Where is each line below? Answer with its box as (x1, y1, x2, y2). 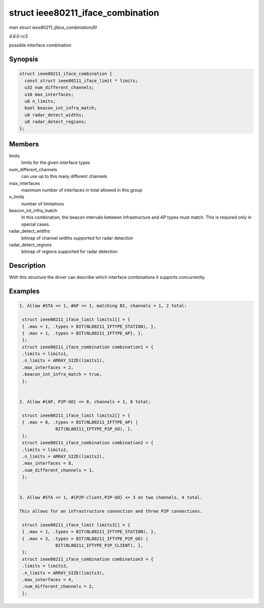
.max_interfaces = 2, (22, 364, 74, 370)
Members (9, 140, 39, 148)
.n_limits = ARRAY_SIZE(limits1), (22, 358, 105, 363)
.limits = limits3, (22, 563, 68, 569)
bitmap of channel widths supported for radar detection (21, 235, 133, 241)
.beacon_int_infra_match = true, (22, 372, 102, 377)
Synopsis (9, 55, 39, 64)
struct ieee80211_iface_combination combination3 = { (22, 556, 154, 562)
